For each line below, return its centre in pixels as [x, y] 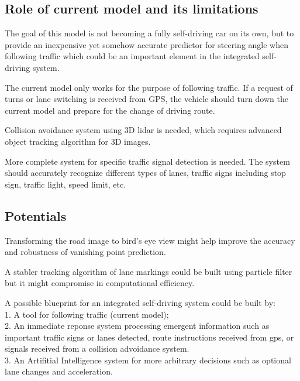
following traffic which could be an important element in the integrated [132, 56]
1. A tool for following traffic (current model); [87, 314]
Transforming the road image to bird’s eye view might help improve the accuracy [150, 240]
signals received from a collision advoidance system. [97, 348]
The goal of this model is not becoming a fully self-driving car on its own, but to [149, 33]
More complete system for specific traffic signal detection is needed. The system [147, 161]
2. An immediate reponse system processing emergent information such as [137, 326]
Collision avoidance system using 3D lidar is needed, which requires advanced [143, 130]
